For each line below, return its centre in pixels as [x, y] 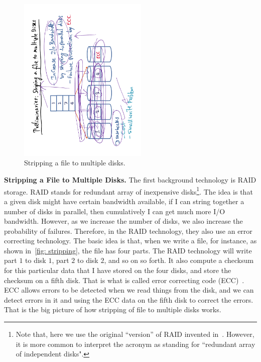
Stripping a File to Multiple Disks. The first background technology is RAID [130, 180]
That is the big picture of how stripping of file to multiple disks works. [113, 309]
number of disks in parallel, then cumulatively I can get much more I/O [115, 211]
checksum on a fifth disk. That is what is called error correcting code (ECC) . [124, 280]
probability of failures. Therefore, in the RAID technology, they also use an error [128, 231]
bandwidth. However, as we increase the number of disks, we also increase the [123, 221]
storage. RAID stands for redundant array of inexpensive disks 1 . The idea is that [128, 191]
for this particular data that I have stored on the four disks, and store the [118, 270]
